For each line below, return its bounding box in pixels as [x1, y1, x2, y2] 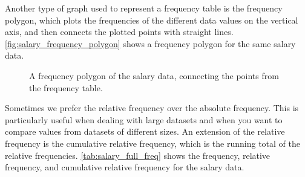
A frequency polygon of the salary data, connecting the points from [29, 69, 279, 82]
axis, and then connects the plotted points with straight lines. [5, 25, 234, 38]
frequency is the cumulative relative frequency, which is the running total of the [5, 137, 300, 149]
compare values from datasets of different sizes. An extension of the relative [5, 125, 285, 138]
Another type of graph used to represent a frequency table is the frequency [5, 2, 283, 14]
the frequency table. [29, 81, 103, 94]
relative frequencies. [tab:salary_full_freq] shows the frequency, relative [5, 149, 271, 161]
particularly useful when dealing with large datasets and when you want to [5, 113, 283, 126]
